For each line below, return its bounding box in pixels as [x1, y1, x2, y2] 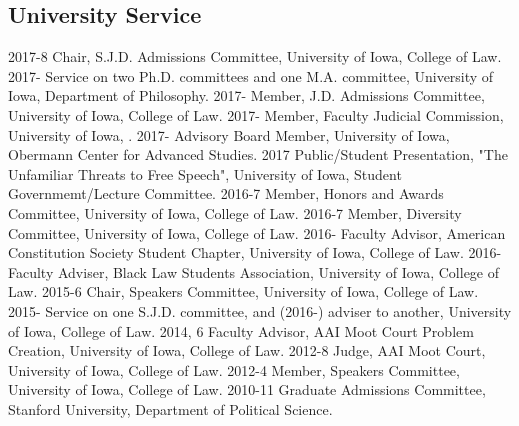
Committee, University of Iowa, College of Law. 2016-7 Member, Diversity [8, 202, 462, 223]
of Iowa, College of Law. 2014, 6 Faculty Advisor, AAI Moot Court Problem [8, 320, 474, 341]
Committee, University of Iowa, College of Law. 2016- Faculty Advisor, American [8, 222, 506, 243]
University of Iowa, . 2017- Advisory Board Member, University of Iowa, [8, 124, 450, 145]
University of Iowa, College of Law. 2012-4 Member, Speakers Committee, [8, 359, 460, 380]
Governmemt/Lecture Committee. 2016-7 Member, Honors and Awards [8, 183, 444, 204]
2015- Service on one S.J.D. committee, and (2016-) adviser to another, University [8, 300, 512, 321]
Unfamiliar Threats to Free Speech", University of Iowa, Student [8, 163, 402, 184]
